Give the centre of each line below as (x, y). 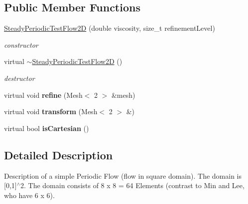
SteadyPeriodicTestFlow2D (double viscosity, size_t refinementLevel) (110, 28)
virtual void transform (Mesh (51, 111)
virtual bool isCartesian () (47, 128)
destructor (19, 78)
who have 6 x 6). (29, 195)
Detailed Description (59, 155)
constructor (21, 44)
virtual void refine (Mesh (43, 95)
